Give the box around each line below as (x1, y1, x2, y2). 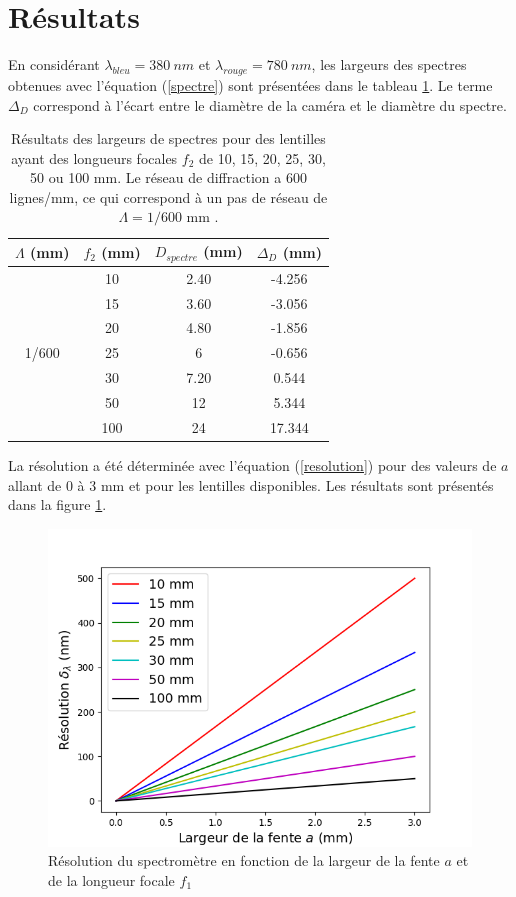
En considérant (8, 54, 100, 75)
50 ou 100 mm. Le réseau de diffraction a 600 (30, 167, 307, 188)
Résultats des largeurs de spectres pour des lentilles (11, 128, 326, 149)
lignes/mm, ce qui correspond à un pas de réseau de (9, 186, 328, 207)
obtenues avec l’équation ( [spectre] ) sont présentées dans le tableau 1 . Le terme (8, 74, 493, 95)
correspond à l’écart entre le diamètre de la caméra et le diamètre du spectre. (33, 94, 507, 115)
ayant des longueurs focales (11, 147, 178, 168)
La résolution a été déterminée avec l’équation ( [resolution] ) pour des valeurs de (8, 454, 497, 475)
